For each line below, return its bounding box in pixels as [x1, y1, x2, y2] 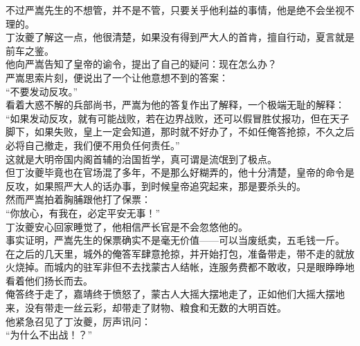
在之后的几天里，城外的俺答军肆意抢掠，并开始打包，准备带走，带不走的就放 [6, 246, 354, 260]
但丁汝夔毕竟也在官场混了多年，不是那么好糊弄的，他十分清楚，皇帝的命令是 [6, 165, 354, 180]
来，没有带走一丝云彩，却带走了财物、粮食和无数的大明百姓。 [6, 300, 287, 315]
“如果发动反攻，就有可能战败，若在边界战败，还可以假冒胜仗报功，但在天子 [6, 110, 350, 125]
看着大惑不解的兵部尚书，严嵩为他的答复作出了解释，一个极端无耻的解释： [6, 97, 345, 112]
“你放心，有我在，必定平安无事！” [6, 205, 161, 220]
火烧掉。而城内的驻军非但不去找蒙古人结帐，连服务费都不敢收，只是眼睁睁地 [6, 260, 354, 274]
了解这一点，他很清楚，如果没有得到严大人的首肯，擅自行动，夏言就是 [34, 30, 354, 44]
